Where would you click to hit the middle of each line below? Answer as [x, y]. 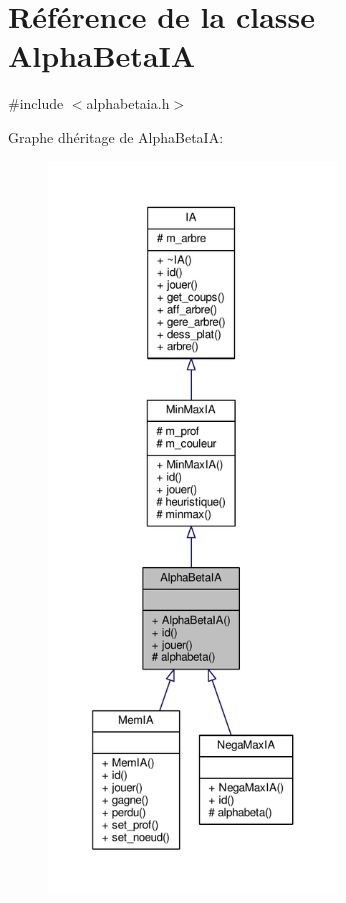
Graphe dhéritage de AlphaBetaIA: [116, 136]
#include [36, 103]
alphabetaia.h [128, 103]
